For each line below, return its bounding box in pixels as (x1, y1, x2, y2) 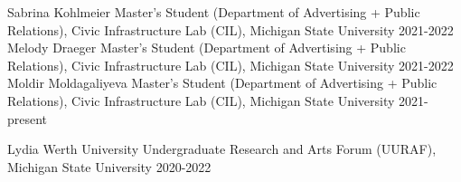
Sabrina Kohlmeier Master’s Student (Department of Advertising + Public (7, 3, 420, 21)
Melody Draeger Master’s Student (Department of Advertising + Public (7, 38, 406, 57)
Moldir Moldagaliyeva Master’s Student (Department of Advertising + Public (7, 73, 437, 92)
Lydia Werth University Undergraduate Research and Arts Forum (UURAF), (7, 139, 437, 158)
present (7, 109, 48, 128)
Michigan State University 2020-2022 (7, 157, 212, 176)
